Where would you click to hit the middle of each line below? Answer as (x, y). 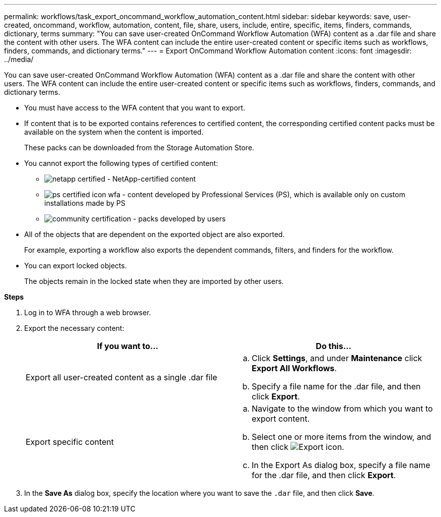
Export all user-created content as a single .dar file (122, 377)
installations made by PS (85, 203)
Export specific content (70, 442)
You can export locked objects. (76, 266)
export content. (281, 419)
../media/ (19, 59)
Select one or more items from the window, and (342, 437)
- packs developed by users (179, 219)
